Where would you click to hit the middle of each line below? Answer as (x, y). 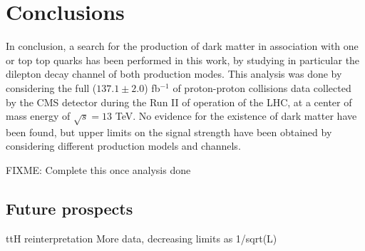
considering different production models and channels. (123, 146)
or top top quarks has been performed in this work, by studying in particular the (183, 60)
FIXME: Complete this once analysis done (98, 170)
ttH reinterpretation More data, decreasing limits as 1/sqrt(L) (142, 238)
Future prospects (70, 209)
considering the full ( (51, 87)
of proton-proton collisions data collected (262, 87)
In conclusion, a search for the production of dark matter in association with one (182, 46)
